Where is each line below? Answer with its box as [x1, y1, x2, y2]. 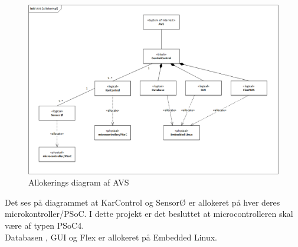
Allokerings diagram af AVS [28, 176, 129, 188]
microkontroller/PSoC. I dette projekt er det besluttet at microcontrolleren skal [5, 207, 293, 220]
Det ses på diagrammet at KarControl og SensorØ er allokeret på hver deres [5, 196, 280, 208]
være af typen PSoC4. [5, 219, 84, 231]
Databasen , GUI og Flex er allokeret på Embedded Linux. [5, 230, 217, 243]
